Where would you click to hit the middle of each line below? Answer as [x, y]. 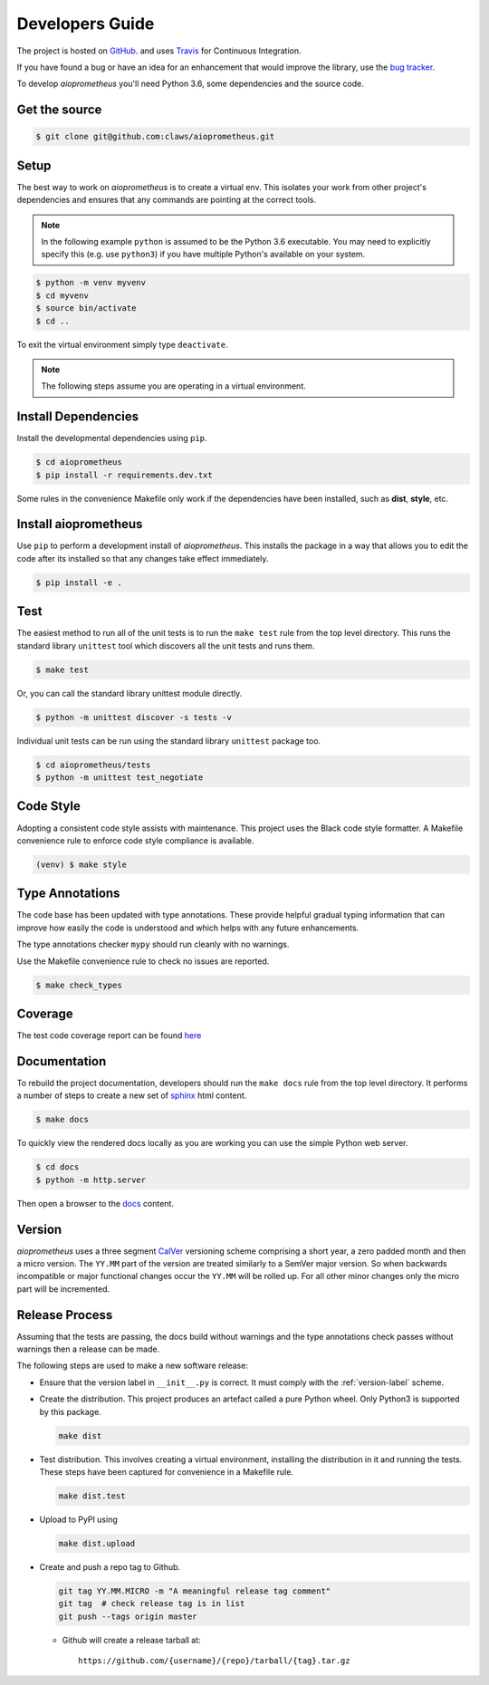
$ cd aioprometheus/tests [93, 765]
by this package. [70, 1411]
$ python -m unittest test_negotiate [120, 778]
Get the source [59, 110]
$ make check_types [79, 985]
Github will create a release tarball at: [131, 1640]
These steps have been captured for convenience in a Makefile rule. [167, 1472]
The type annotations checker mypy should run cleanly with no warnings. [153, 944]
